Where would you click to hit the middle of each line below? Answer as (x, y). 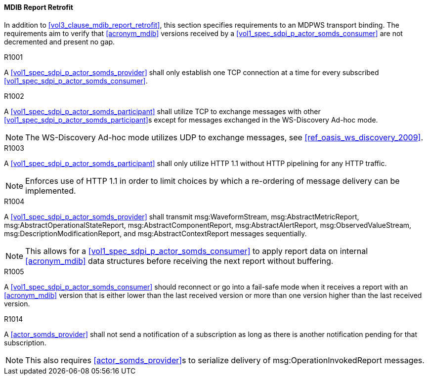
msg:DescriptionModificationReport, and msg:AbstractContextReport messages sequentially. (155, 233)
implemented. (51, 190)
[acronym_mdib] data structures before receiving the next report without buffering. (179, 261)
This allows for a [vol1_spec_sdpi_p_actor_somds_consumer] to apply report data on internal (197, 251)
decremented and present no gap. (60, 42)
